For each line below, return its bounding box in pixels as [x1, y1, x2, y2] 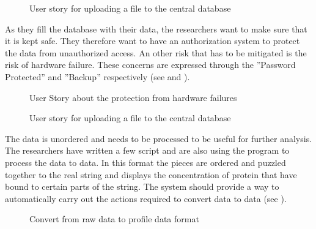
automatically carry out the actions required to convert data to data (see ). [5, 192, 287, 205]
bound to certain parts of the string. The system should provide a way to [5, 180, 279, 193]
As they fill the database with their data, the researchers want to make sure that [5, 22, 307, 35]
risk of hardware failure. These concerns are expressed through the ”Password [5, 58, 296, 71]
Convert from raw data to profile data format [29, 212, 199, 225]
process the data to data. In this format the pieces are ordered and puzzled [5, 156, 286, 168]
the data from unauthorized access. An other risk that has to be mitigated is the [5, 46, 307, 59]
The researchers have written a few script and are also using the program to [5, 144, 290, 157]
